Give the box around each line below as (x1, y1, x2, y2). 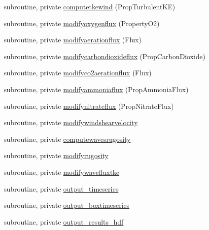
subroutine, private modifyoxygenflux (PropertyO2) (4, 18, 160, 28)
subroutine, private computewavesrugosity (4, 133, 131, 144)
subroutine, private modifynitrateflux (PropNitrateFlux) (4, 100, 174, 111)
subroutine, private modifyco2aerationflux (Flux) (4, 67, 152, 78)
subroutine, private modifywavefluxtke (4, 166, 119, 177)
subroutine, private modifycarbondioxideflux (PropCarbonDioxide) (4, 51, 206, 61)
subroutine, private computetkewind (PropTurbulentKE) (4, 1, 175, 11)
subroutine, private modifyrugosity (4, 150, 108, 161)
